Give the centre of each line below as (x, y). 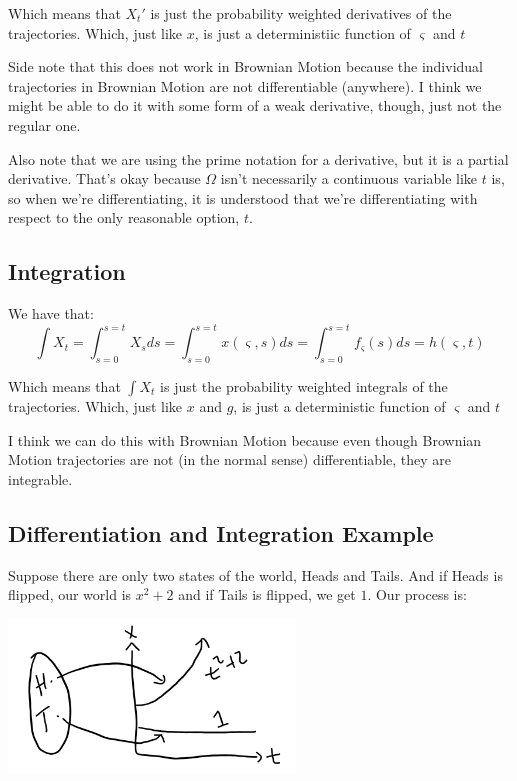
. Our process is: (417, 594)
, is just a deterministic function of (339, 406)
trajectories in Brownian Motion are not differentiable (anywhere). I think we (245, 85)
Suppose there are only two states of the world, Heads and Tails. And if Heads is (255, 574)
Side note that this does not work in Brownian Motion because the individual (245, 66)
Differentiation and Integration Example (221, 532)
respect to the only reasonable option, (124, 217)
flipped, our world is (70, 594)
